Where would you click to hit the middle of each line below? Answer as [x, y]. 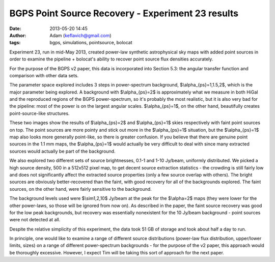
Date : [15, 28]
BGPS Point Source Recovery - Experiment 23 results [124, 13]
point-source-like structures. [39, 113]
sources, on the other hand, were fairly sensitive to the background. [81, 189]
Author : [18, 35]
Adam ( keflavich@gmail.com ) [80, 35]
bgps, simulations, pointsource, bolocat [91, 43]
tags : [15, 43]
